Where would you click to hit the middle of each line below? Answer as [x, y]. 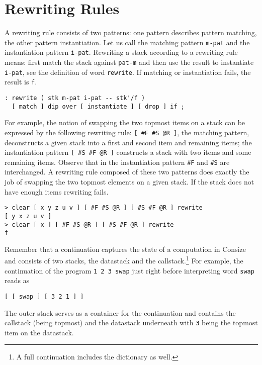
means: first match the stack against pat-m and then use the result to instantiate [129, 62]
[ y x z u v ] [28, 216]
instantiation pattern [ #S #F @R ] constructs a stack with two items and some [128, 152]
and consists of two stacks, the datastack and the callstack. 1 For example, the [124, 260]
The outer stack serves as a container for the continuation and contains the [120, 312]
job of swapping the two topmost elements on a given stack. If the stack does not [129, 182]
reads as [17, 280]
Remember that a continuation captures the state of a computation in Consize [125, 249]
